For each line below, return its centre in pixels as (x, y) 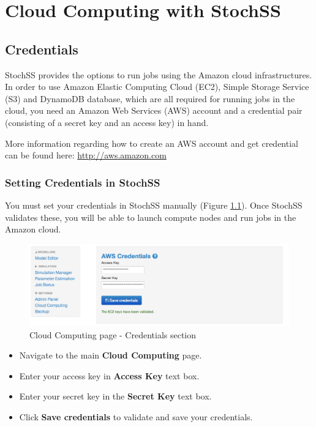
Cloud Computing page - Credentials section (113, 334)
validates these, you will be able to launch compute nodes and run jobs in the (151, 217)
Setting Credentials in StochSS (83, 182)
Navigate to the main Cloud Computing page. (111, 355)
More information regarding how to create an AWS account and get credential (152, 143)
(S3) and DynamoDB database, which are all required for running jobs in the (150, 98)
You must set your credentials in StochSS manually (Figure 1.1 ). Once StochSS (154, 205)
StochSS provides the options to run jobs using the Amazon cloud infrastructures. (159, 74)
